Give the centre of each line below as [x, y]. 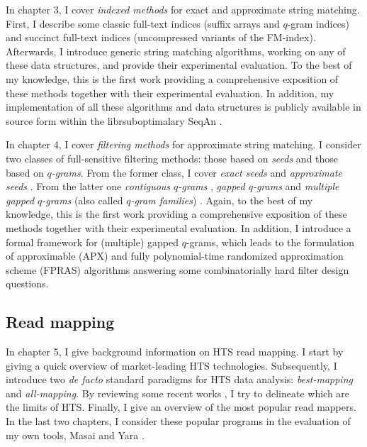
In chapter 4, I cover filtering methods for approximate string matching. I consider [183, 144]
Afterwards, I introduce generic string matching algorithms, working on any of [176, 51]
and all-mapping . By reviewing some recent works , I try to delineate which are [178, 393]
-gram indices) [318, 23]
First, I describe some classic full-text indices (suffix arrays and [143, 23]
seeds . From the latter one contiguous [88, 186]
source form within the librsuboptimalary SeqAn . [114, 120]
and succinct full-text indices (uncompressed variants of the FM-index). [161, 37]
